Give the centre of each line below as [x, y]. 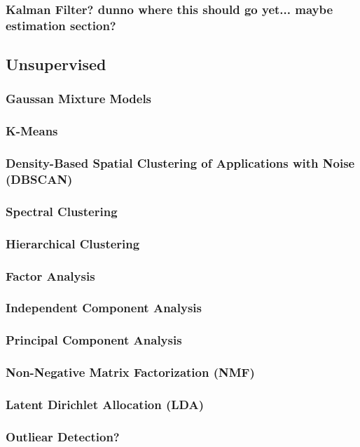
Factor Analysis [50, 275]
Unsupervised [56, 64]
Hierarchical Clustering [73, 243]
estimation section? [61, 25]
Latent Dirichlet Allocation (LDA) [105, 404]
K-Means [32, 131]
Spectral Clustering [62, 211]
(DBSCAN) [39, 179]
